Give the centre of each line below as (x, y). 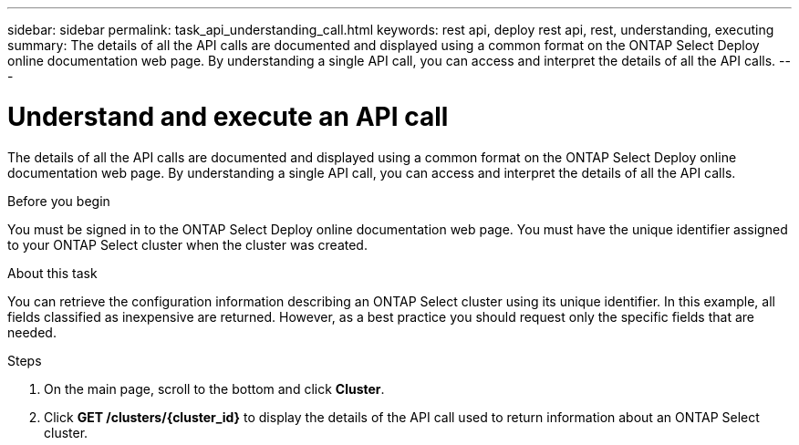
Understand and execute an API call (228, 116)
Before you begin (59, 201)
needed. (32, 332)
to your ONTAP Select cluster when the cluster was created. (187, 244)
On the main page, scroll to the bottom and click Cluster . (214, 388)
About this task (52, 273)
